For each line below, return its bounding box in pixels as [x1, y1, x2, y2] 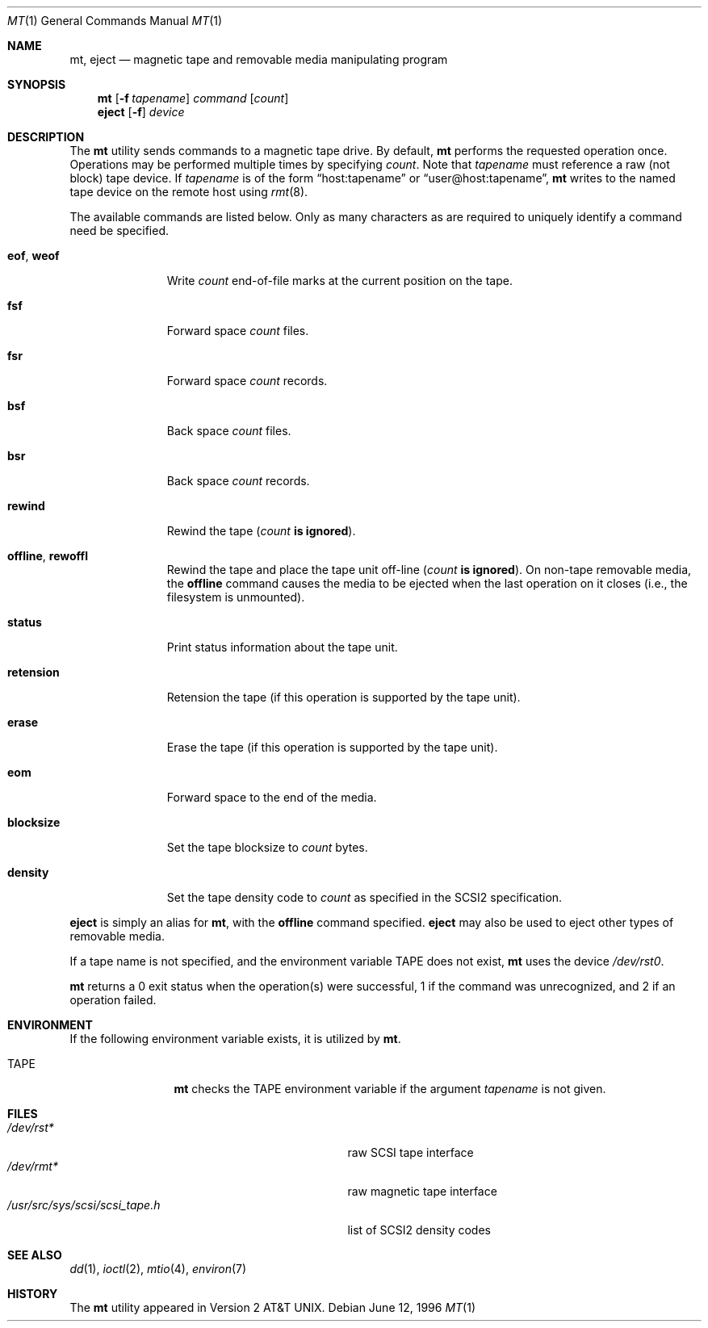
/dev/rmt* [7, 1159, 58, 1173]
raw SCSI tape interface [347, 1146, 474, 1159]
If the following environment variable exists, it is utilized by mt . [69, 1032, 401, 1045]
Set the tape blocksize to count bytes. [166, 840, 368, 854]
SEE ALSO [7, 1248, 62, 1262]
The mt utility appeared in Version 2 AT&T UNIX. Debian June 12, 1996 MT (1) [69, 1301, 475, 1314]
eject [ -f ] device [97, 105, 185, 119]
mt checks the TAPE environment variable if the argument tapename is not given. [174, 1082, 606, 1095]
